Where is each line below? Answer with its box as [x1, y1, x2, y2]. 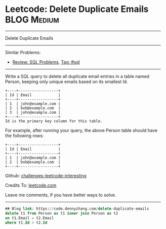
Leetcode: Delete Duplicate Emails [5, 3, 149, 15]
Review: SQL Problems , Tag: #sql [12, 59, 80, 65]
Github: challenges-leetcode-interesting [5, 172, 86, 178]
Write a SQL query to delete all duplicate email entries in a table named [5, 73, 150, 79]
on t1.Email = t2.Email [5, 215, 54, 221]
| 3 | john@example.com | [5, 110, 61, 115]
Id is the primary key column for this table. [5, 118, 103, 124]
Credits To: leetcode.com [5, 182, 57, 188]
